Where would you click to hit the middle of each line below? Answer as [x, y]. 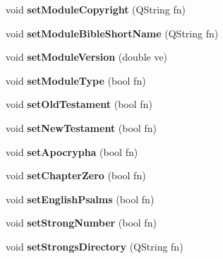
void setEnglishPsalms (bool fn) [80, 199]
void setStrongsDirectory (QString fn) [95, 246]
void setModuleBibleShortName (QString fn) [112, 33]
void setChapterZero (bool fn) [76, 175]
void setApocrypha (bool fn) [72, 151]
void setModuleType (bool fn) [76, 80]
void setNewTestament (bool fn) [81, 127]
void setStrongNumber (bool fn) [81, 223]
